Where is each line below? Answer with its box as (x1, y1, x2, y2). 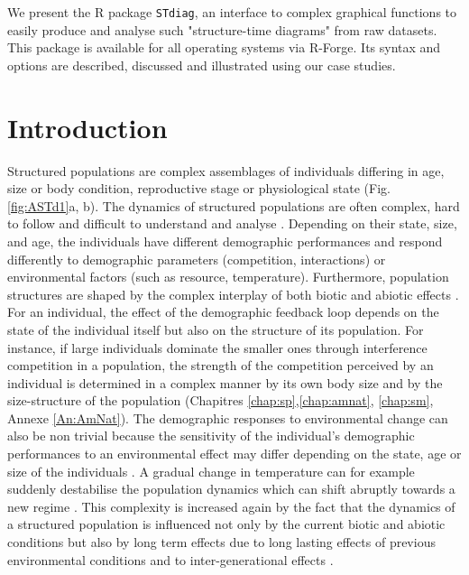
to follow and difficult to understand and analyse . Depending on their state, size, (7, 214, 457, 233)
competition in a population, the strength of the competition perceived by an (7, 356, 434, 375)
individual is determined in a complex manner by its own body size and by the (7, 373, 443, 392)
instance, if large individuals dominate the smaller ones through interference (7, 338, 428, 357)
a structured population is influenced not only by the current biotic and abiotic (7, 515, 446, 533)
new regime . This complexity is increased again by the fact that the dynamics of (7, 496, 455, 515)
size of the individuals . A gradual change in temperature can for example (7, 461, 415, 480)
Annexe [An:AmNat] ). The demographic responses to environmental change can (7, 408, 448, 427)
